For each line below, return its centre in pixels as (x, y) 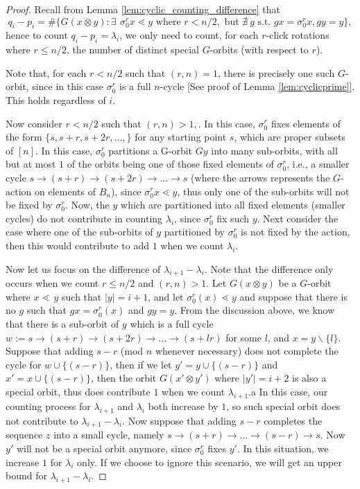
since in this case (68, 86)
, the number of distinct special (133, 50)
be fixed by (29, 205)
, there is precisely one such (276, 72)
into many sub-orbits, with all (274, 150)
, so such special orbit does (283, 406)
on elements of (65, 191)
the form (24, 137)
